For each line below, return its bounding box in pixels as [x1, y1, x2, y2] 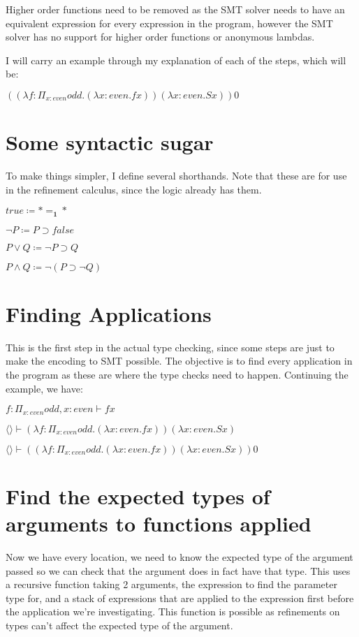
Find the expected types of [6, 481, 270, 510]
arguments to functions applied [6, 509, 312, 538]
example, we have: [6, 381, 83, 395]
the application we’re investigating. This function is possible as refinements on [6, 604, 340, 619]
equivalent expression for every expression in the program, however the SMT [6, 15, 333, 30]
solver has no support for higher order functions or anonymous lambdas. [6, 29, 315, 44]
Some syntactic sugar [6, 128, 214, 156]
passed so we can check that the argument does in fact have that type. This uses [6, 563, 351, 578]
